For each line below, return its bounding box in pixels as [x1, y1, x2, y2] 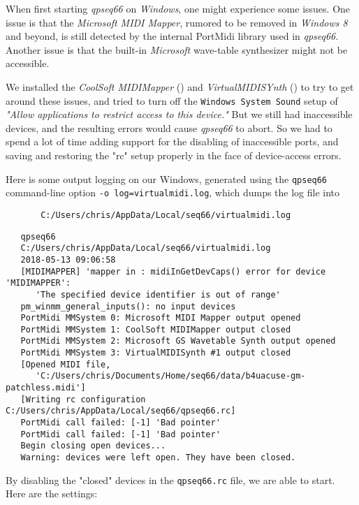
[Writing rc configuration [20, 394, 146, 404]
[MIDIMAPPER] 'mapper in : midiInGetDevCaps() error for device [20, 266, 326, 277]
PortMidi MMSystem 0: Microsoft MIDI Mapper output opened [20, 313, 301, 323]
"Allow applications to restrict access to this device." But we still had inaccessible [6, 107, 353, 122]
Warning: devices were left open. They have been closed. [20, 453, 296, 463]
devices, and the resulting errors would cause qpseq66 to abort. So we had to [6, 120, 332, 135]
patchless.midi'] [6, 383, 86, 393]
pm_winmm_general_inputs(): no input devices [20, 301, 236, 312]
